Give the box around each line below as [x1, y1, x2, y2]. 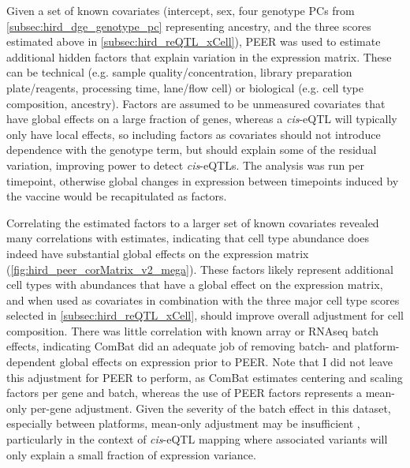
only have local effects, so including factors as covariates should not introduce [6, 125, 381, 142]
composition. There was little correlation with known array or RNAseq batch [6, 322, 378, 339]
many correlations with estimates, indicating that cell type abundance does [6, 230, 370, 246]
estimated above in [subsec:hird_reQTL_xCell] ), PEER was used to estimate [6, 33, 381, 50]
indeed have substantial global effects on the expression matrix [6, 245, 309, 261]
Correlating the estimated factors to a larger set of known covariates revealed [6, 214, 379, 230]
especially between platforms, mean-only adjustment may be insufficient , [6, 415, 360, 432]
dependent [6, 354, 57, 370]
